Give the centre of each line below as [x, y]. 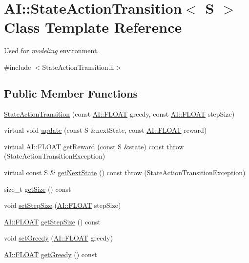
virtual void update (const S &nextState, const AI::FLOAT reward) [105, 130]
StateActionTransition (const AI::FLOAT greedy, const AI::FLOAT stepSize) [119, 113]
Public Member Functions [71, 93]
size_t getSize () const [38, 189]
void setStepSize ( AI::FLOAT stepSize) [62, 205]
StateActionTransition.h [78, 67]
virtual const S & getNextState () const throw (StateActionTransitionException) [125, 172]
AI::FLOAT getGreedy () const [51, 254]
